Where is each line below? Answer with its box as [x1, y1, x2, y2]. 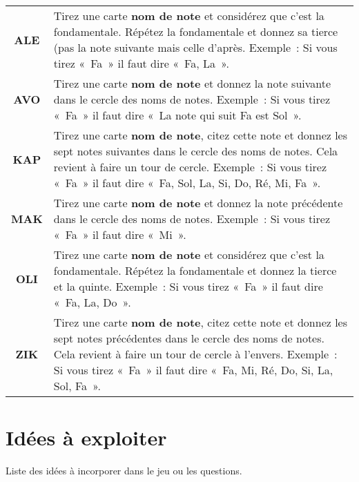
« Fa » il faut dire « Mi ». [53, 226, 186, 242]
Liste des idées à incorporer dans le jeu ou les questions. [6, 463, 242, 478]
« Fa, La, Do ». [53, 294, 131, 310]
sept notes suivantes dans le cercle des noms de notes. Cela [53, 143, 338, 159]
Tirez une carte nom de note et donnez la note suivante [53, 75, 331, 91]
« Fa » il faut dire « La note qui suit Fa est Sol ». [53, 107, 302, 123]
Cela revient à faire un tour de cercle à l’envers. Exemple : [53, 346, 338, 362]
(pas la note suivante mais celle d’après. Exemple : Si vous [53, 39, 338, 55]
